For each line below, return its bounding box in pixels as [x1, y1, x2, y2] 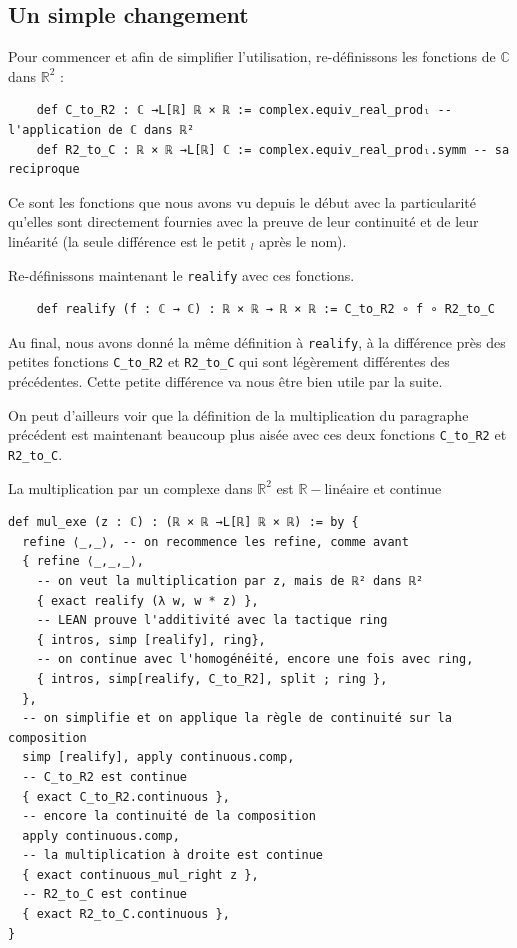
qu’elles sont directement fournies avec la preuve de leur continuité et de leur [8, 211, 479, 232]
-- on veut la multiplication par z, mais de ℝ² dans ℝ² [36, 573, 424, 588]
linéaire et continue [324, 477, 442, 498]
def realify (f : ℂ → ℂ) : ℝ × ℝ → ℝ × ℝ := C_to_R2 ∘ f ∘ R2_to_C [36, 302, 495, 317]
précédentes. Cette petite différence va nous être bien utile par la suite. [8, 371, 443, 392]
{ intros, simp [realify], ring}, [36, 632, 266, 647]
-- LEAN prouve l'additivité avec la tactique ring [36, 613, 388, 628]
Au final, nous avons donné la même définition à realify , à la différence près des [8, 331, 506, 352]
